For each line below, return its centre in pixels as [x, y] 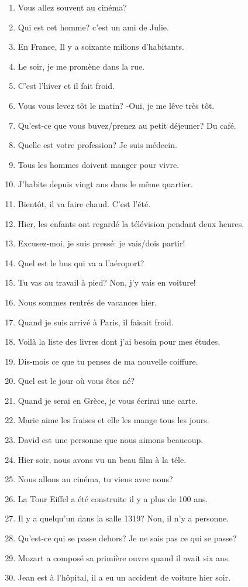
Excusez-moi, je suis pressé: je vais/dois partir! [101, 243]
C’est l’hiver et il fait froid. [66, 86]
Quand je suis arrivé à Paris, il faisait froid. [96, 322]
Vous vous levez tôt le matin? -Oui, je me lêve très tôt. [116, 105]
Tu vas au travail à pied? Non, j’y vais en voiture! [107, 282]
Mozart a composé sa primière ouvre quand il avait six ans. [124, 557]
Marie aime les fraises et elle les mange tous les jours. [113, 420]
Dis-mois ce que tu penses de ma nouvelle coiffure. [108, 361]
